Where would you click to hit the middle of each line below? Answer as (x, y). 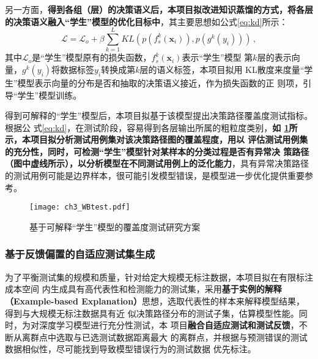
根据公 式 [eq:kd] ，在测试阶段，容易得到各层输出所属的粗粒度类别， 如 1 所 (151, 127)
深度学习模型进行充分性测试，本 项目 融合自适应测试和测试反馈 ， (169, 325)
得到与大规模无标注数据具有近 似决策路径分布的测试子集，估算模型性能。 (152, 313)
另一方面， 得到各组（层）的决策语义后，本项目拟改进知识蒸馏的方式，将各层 (159, 9)
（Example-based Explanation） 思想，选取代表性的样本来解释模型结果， (155, 300)
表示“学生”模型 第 (217, 57)
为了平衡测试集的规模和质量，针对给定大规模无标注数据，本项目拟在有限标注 (159, 277)
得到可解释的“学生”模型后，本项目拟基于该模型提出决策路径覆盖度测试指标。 (159, 115)
